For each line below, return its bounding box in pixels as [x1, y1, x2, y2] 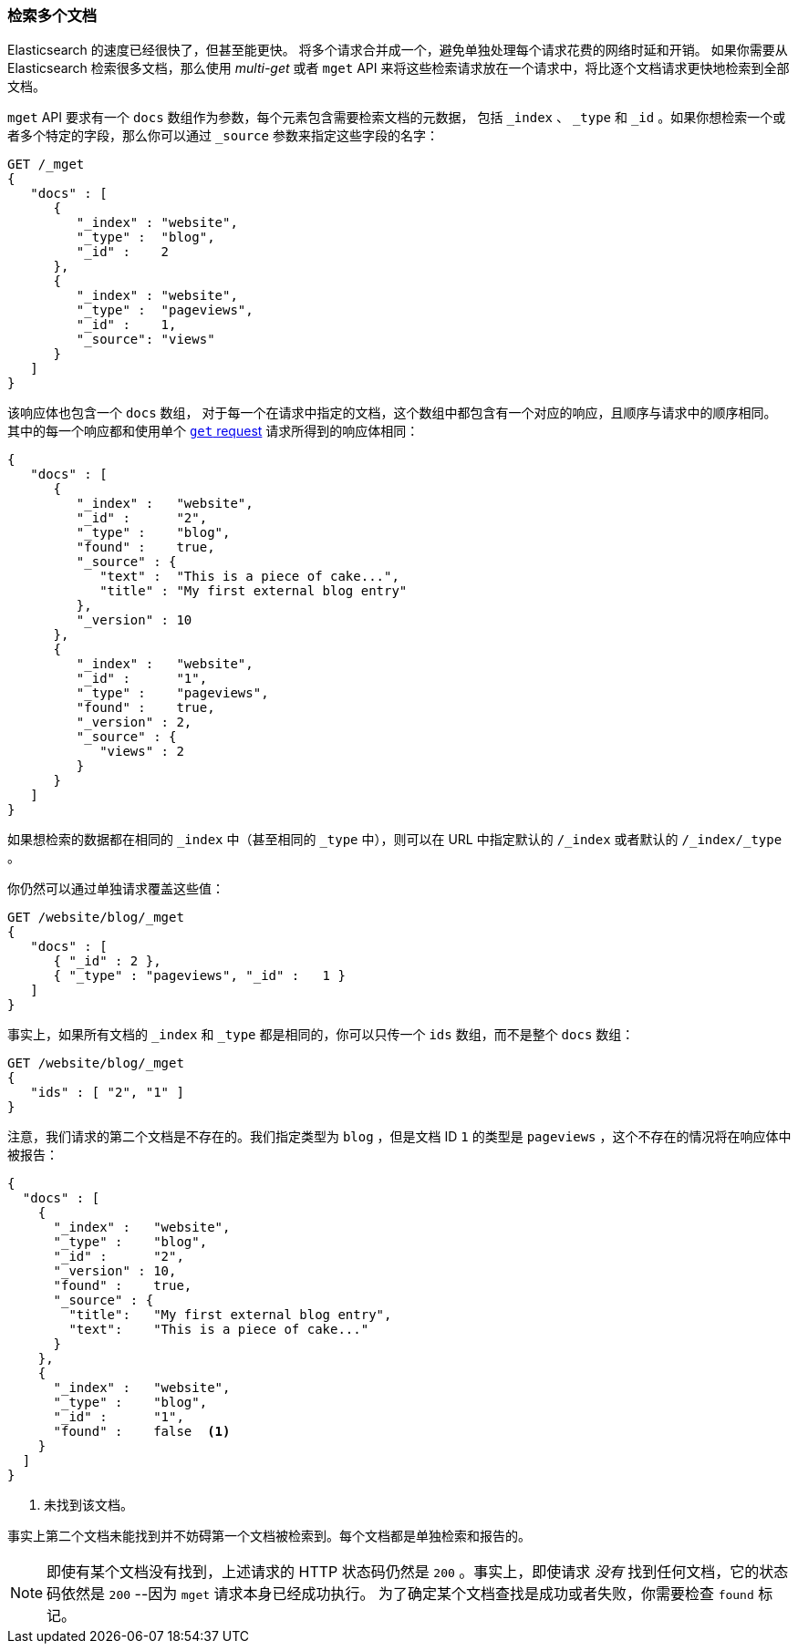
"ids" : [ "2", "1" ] [30, 1085, 184, 1100]
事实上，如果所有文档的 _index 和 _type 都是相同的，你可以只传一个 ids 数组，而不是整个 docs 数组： [7, 1027, 635, 1043]
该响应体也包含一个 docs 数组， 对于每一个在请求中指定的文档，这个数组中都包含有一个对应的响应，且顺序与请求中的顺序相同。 [7, 405, 777, 421]
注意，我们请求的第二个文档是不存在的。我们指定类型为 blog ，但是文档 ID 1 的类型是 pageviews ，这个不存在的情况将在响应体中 [7, 1129, 792, 1145]
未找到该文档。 [44, 1497, 133, 1513]
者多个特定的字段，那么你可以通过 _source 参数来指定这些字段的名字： [7, 128, 439, 144]
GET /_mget [7, 157, 85, 172]
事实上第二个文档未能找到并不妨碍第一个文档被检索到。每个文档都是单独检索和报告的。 [7, 1528, 531, 1544]
